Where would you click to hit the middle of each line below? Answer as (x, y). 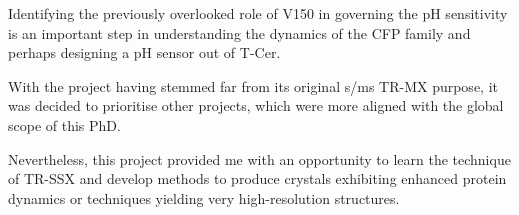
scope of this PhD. (64, 124)
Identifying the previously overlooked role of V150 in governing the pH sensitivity (258, 13)
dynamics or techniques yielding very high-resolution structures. (204, 197)
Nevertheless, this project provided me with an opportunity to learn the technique (259, 158)
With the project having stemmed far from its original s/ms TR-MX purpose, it (253, 85)
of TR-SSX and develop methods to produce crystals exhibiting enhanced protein (257, 178)
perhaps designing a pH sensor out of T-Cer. (144, 52)
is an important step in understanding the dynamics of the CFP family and (239, 32)
